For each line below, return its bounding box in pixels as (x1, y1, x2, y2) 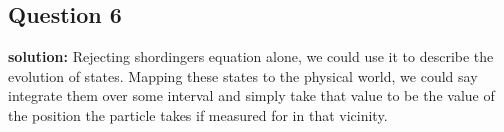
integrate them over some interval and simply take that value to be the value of (8, 85, 495, 106)
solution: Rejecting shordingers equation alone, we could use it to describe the (8, 46, 494, 67)
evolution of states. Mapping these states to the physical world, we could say (8, 65, 478, 86)
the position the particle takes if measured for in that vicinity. (8, 104, 388, 125)
